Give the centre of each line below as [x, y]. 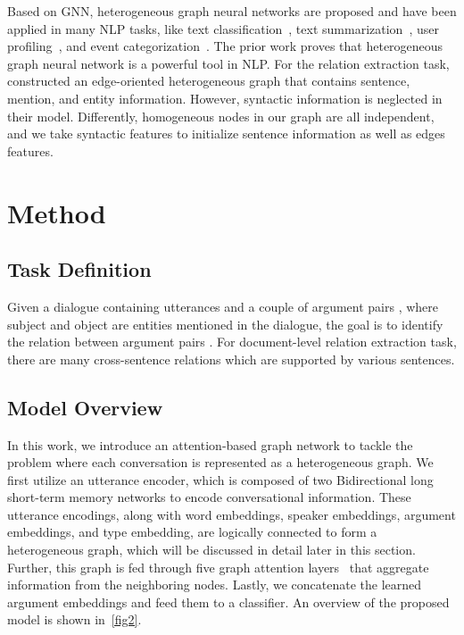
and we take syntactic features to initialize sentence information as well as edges [226, 134]
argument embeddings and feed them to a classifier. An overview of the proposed [228, 602]
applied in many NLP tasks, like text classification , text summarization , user [223, 28]
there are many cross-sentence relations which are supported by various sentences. [231, 359]
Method [57, 212]
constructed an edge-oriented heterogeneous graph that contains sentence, [209, 81]
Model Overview [85, 407]
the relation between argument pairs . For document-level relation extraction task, [232, 342]
